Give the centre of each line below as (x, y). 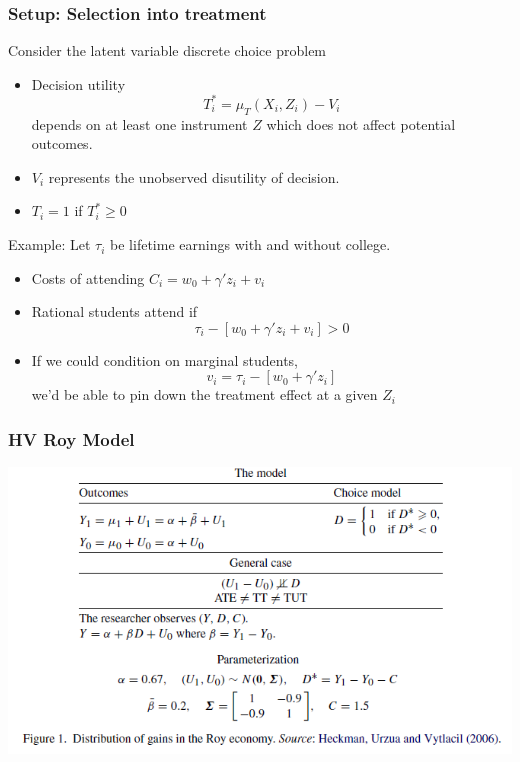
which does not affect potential (361, 123)
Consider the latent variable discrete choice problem (167, 50)
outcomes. (62, 143)
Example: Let (49, 244)
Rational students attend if (114, 311)
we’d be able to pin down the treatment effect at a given (204, 394)
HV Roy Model (71, 438)
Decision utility (78, 83)
